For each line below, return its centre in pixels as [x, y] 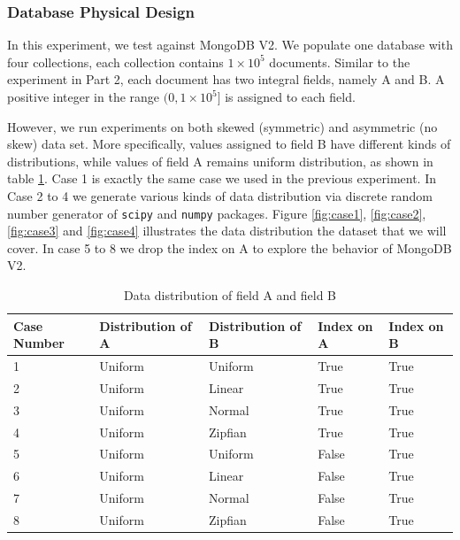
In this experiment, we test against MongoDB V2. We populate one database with [230, 45]
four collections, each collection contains [115, 62]
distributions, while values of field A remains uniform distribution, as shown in [220, 161]
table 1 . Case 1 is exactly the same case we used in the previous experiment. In [222, 178]
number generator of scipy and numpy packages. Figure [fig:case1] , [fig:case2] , [217, 213]
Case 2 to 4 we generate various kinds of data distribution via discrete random [220, 195]
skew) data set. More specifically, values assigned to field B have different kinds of [229, 144]
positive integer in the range [84, 96]
